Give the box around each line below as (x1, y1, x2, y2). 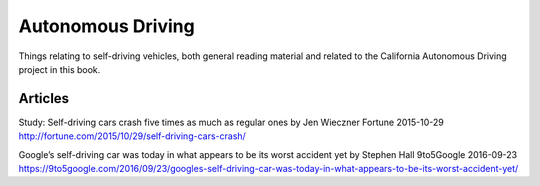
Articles (18, 90, 70, 107)
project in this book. (18, 63, 101, 75)
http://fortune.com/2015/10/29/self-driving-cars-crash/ (18, 130, 247, 142)
